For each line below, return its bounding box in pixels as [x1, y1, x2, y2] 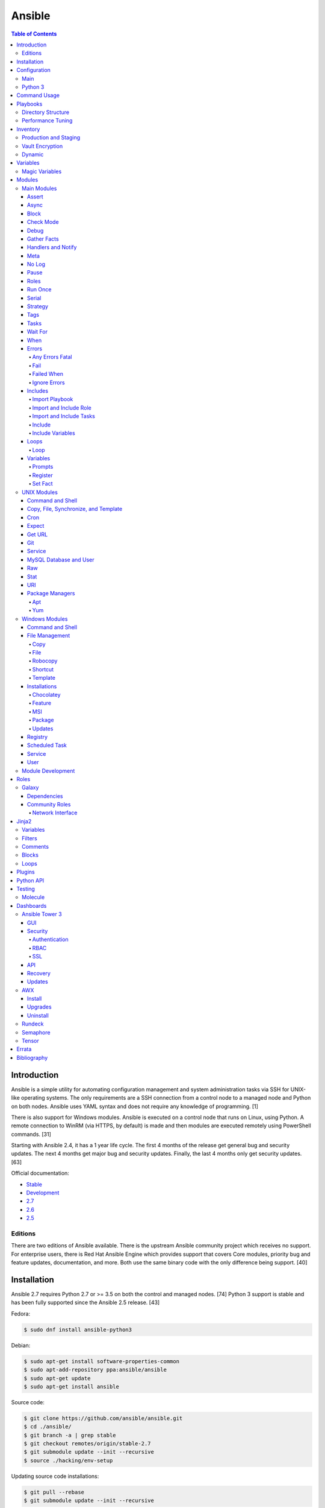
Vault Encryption [22, 142, 63, 150]
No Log [27, 261, 45, 268]
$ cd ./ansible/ [23, 1424, 72, 1430]
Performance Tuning [22, 117, 73, 124]
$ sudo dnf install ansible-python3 [23, 1326, 132, 1333]
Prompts [32, 463, 54, 470]
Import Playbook [32, 396, 73, 403]
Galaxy [22, 784, 39, 791]
